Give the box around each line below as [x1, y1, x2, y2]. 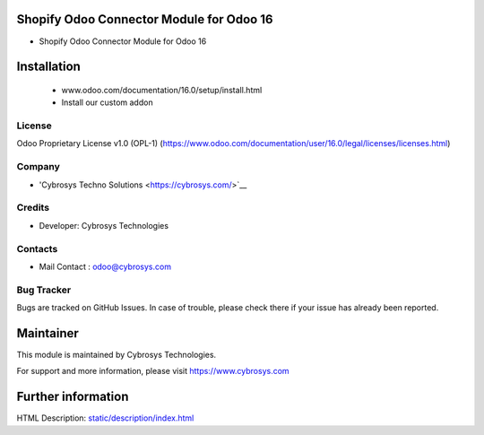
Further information [16, 389, 129, 405]
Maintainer [16, 326, 80, 341]
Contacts [16, 242, 58, 255]
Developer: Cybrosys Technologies [39, 220, 169, 231]
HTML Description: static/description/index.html [16, 413, 194, 423]
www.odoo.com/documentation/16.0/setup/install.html [61, 84, 263, 95]
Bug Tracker [16, 283, 72, 296]
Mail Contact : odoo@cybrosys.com [39, 261, 172, 272]
